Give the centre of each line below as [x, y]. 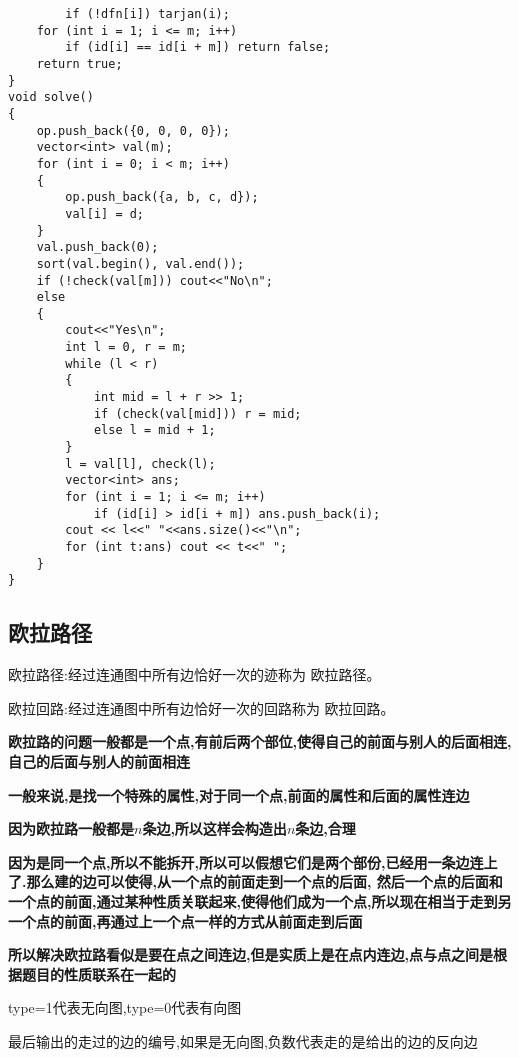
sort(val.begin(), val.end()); [140, 263]
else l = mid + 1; [154, 430]
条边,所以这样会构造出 [214, 828]
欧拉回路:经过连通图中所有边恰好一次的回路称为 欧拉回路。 [201, 707]
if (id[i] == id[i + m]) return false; [198, 47]
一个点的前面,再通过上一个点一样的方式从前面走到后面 [185, 920]
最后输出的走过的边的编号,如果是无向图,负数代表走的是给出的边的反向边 [243, 1040]
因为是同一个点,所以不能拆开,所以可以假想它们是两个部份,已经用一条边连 [246, 861]
